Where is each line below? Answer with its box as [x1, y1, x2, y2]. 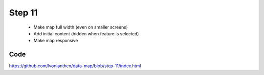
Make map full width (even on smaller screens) [33, 24, 128, 30]
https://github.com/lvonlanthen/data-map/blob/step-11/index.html [9, 63, 141, 69]
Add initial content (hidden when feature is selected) [33, 30, 139, 36]
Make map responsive [33, 38, 78, 44]
